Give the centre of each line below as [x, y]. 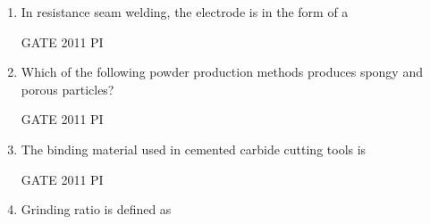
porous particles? [67, 89]
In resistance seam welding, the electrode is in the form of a [185, 12]
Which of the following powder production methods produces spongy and [222, 72]
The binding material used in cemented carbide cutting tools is [194, 149]
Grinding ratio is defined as [96, 209]
